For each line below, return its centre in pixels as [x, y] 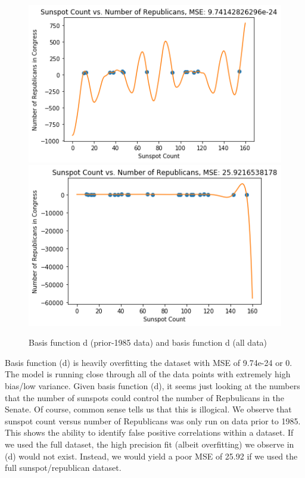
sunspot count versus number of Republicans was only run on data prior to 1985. [153, 420]
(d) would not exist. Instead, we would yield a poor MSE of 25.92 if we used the [151, 456]
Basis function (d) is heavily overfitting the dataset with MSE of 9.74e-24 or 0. [149, 362]
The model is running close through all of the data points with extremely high [148, 374]
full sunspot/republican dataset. [63, 468]
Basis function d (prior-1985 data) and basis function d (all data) [148, 342]
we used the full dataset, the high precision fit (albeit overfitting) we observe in [150, 444]
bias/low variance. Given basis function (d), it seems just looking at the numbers [152, 385]
